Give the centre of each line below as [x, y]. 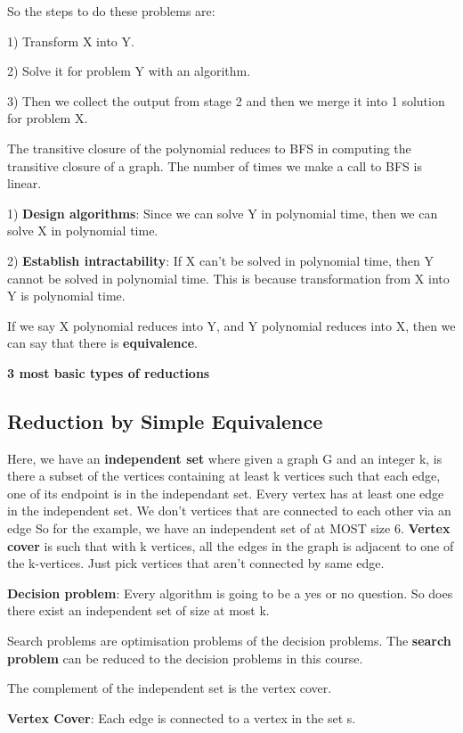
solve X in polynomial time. [83, 231]
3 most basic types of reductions [109, 372]
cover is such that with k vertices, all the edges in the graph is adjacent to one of [231, 545]
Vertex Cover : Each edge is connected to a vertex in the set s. [182, 717]
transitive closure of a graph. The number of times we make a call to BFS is [215, 165]
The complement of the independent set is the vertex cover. [170, 688]
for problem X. [48, 118]
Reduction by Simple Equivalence [165, 420]
